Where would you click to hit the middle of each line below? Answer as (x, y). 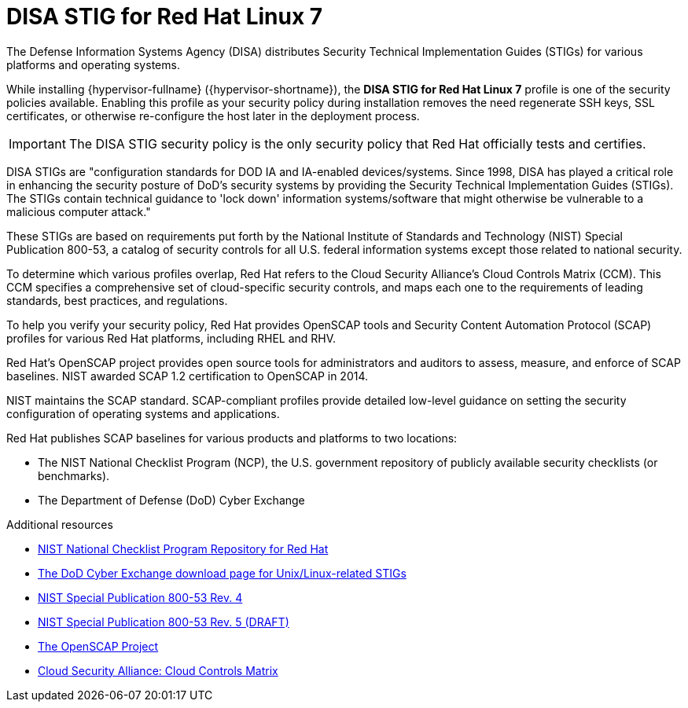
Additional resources (60, 524)
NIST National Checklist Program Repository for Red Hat (183, 548)
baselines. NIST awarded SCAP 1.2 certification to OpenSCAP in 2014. (188, 376)
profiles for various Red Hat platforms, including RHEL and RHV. (171, 338)
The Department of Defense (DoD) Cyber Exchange (171, 500)
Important (37, 143)
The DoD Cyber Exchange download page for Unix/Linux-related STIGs (222, 573)
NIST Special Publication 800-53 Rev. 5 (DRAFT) (164, 622)
